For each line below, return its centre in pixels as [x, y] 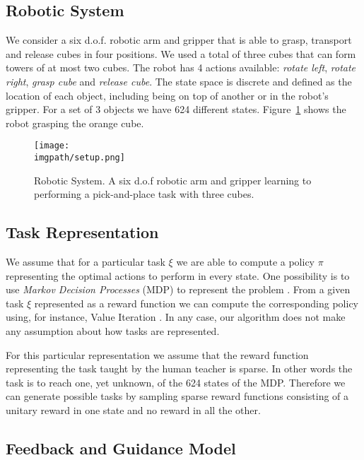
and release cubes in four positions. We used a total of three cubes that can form [181, 53]
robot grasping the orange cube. [75, 123]
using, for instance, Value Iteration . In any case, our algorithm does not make [176, 317]
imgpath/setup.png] [80, 158]
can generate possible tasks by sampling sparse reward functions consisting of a [177, 396]
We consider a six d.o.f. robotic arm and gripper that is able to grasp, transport [179, 40]
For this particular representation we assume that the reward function [157, 354]
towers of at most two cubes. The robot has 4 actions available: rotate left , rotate [181, 67]
